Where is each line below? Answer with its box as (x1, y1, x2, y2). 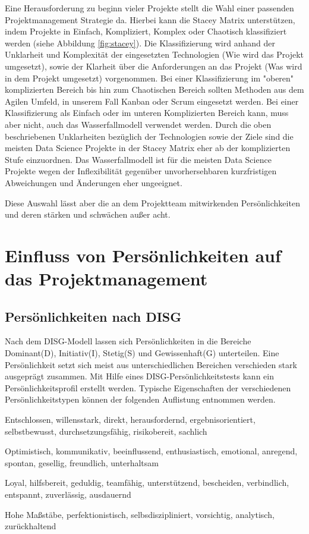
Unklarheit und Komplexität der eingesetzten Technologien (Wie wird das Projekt (5, 48, 304, 61)
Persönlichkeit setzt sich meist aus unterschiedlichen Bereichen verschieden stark (5, 358, 297, 370)
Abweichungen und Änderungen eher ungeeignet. (5, 176, 182, 189)
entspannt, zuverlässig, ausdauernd (5, 488, 131, 500)
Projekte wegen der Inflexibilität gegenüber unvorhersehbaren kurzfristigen (5, 165, 277, 177)
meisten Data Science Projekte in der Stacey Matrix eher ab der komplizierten (5, 142, 291, 154)
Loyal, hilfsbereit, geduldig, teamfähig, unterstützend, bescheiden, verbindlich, (5, 476, 289, 489)
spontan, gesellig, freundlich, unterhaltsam (5, 456, 159, 469)
